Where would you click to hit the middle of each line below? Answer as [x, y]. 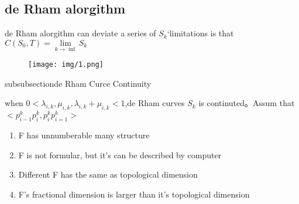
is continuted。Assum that [247, 103]
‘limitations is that [200, 33]
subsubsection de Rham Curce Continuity [78, 83]
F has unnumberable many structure [84, 135]
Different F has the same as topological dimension [108, 174]
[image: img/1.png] [66, 65]
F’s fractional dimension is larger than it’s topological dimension [134, 194]
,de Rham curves [155, 103]
